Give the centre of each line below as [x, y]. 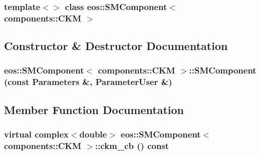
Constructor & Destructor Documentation [116, 46]
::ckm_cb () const [132, 145]
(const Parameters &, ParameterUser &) [88, 82]
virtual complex [36, 134]
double [93, 134]
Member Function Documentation [94, 109]
